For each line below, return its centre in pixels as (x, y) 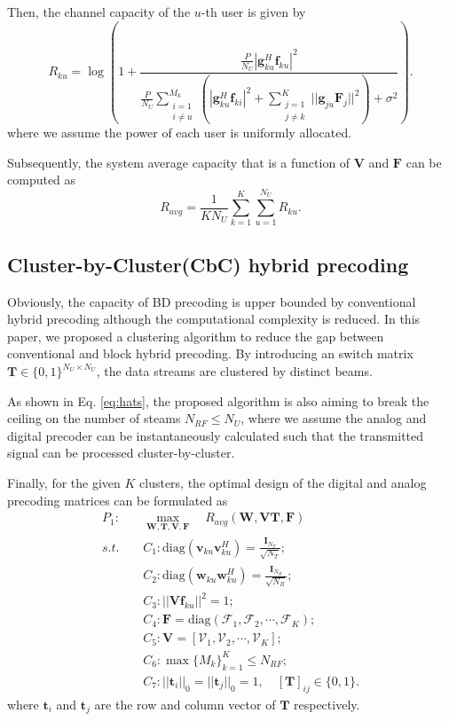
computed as (42, 180)
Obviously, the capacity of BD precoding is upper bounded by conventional (212, 301)
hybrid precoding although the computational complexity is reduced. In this (214, 319)
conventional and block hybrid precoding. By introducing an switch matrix (210, 353)
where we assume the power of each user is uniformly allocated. (180, 133)
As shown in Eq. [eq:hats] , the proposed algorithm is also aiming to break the (218, 400)
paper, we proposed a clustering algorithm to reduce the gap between (196, 336)
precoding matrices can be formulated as (118, 500)
